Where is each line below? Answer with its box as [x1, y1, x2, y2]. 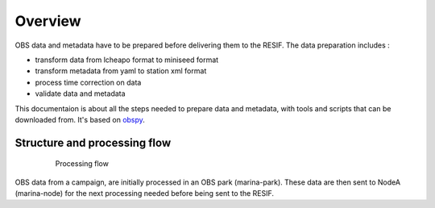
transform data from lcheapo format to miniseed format [35, 55, 219, 64]
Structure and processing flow [14, 135, 172, 149]
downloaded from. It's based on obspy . [14, 114, 145, 124]
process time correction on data [35, 77, 142, 87]
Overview [14, 12, 81, 30]
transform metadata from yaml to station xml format [35, 66, 207, 76]
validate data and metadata [35, 89, 126, 98]
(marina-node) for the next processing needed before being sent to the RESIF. [14, 189, 274, 198]
